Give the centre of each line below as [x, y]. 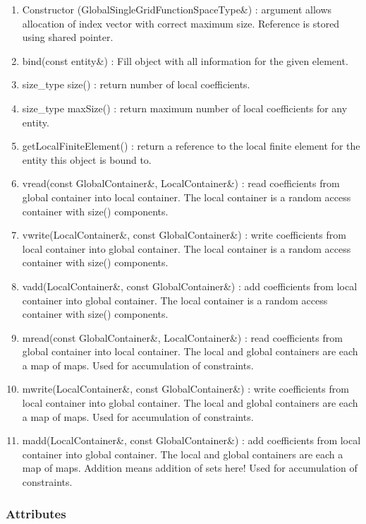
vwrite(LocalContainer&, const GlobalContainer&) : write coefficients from [184, 235]
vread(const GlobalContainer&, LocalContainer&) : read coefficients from [181, 183]
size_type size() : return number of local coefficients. [136, 84]
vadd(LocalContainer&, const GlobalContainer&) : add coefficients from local [190, 286]
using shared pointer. [68, 37]
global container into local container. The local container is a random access [187, 197]
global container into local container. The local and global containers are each [190, 351]
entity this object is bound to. [87, 159]
